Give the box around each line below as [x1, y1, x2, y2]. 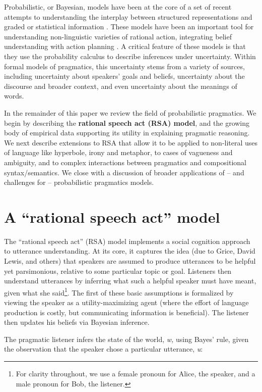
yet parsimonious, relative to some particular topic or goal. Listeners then [4, 265, 232, 276]
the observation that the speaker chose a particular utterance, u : [4, 344, 203, 354]
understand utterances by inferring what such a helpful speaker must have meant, [4, 275, 256, 286]
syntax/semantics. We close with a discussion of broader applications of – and [4, 167, 244, 177]
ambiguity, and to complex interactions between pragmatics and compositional [4, 157, 246, 167]
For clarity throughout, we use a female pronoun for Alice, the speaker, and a [16, 368, 255, 378]
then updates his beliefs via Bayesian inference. [4, 317, 150, 327]
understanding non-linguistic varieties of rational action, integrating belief [4, 31, 232, 41]
